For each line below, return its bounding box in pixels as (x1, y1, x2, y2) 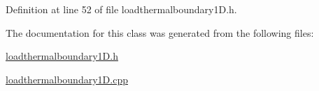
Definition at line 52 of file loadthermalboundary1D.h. (6, 2, 237, 16)
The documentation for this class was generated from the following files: (6, 25, 314, 40)
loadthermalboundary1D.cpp (6, 72, 128, 86)
